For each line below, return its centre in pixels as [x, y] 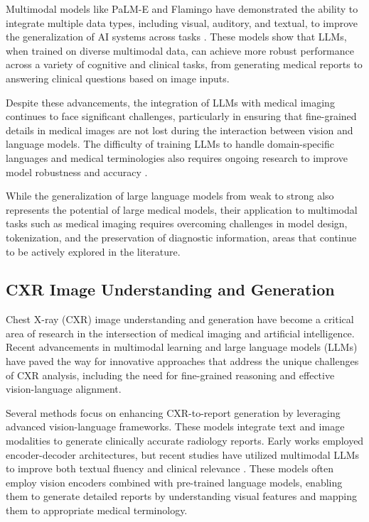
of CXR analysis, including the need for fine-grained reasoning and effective [170, 375]
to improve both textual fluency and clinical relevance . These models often [170, 468]
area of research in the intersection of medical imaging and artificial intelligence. [180, 333]
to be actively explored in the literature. [93, 251]
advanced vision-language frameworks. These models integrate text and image [175, 426]
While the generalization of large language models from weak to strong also [170, 196]
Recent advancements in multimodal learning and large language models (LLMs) [182, 347]
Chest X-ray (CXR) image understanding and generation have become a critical [180, 319]
